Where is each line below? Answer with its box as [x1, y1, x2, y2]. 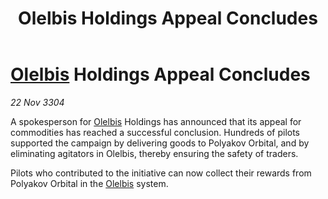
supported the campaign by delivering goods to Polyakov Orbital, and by [10, 137, 310, 149]
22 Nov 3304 [10, 96, 65, 108]
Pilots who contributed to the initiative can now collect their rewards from [10, 167, 312, 179]
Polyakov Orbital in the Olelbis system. [10, 177, 169, 189]
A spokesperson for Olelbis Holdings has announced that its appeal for [10, 115, 302, 127]
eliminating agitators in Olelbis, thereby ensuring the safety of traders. [10, 147, 299, 159]
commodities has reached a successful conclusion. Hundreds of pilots [10, 126, 301, 138]
